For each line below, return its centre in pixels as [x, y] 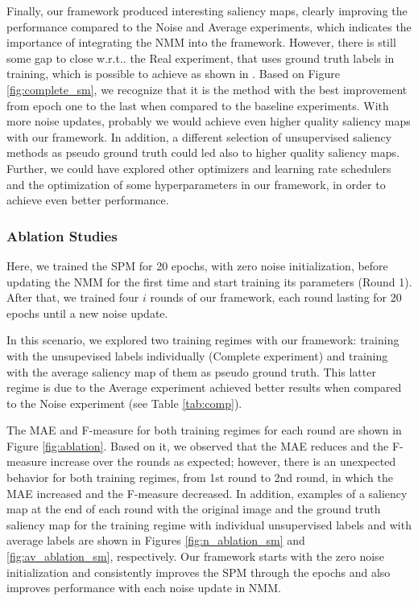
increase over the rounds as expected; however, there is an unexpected [223, 461]
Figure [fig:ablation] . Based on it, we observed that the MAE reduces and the [198, 445]
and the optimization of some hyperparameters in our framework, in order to [196, 184]
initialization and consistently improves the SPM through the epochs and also [199, 572]
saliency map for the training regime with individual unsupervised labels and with [209, 524]
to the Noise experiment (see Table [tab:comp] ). [124, 403]
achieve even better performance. [88, 200]
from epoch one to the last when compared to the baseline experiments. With [198, 105]
